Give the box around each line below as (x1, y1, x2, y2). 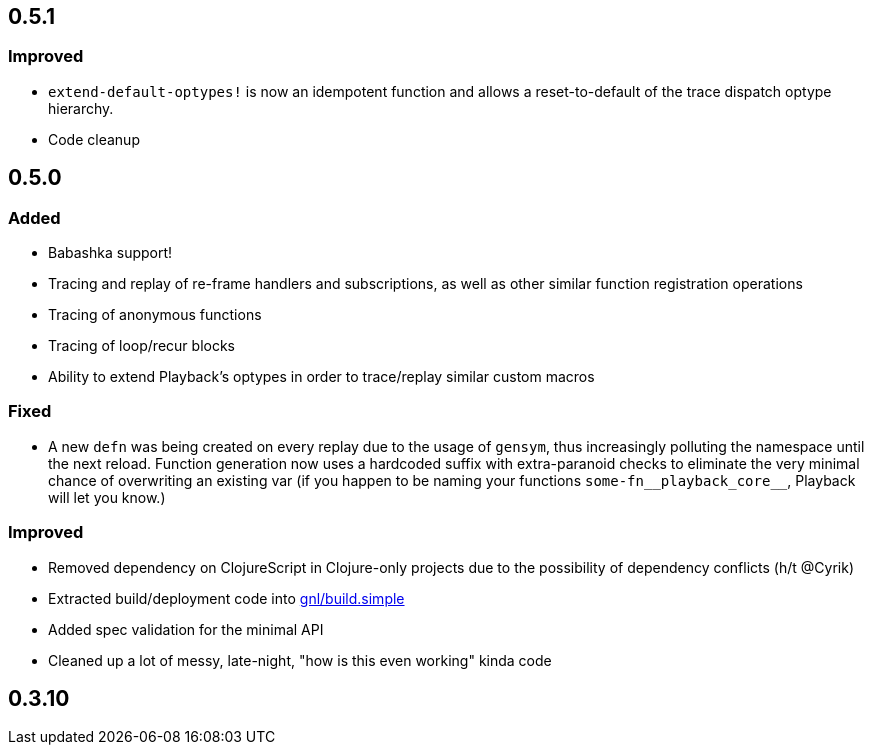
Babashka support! (48, 244, 173, 262)
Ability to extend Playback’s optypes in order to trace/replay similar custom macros (48, 368, 595, 386)
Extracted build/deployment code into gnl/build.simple (48, 589, 405, 607)
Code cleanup (48, 130, 140, 148)
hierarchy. (48, 99, 114, 117)
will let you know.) (48, 488, 166, 506)
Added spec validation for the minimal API (48, 620, 324, 638)
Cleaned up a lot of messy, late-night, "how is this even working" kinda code (48, 651, 552, 669)
